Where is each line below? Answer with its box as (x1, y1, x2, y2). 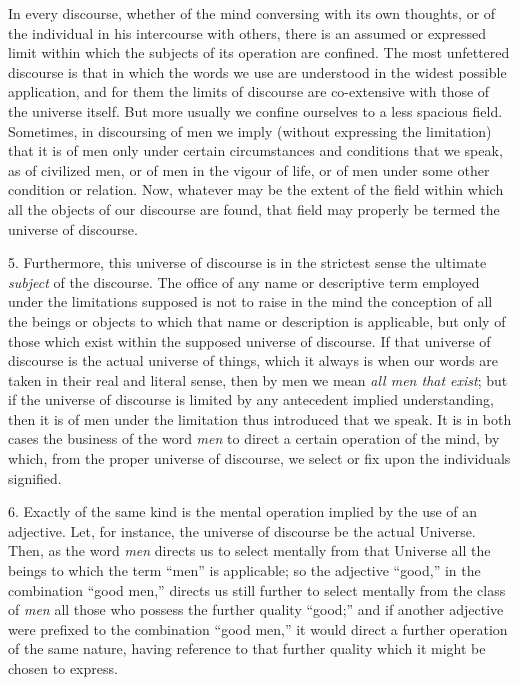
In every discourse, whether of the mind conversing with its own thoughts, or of (8, 3, 496, 23)
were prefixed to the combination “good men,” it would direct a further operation (8, 618, 508, 639)
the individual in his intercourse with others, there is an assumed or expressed (8, 22, 487, 43)
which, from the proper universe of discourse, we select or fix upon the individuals (8, 448, 511, 469)
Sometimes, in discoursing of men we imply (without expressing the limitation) (8, 120, 492, 141)
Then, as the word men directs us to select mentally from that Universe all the (8, 540, 491, 561)
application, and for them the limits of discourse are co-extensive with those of (8, 81, 490, 102)
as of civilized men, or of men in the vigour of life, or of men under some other (8, 159, 490, 180)
